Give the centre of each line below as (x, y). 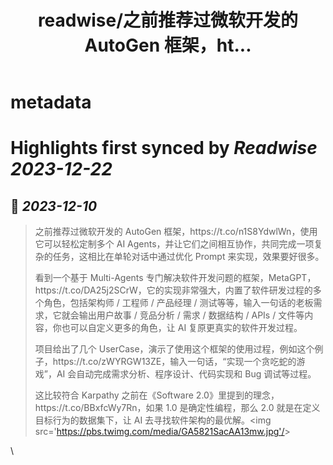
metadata (51, 102)
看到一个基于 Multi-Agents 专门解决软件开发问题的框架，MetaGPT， (175, 278)
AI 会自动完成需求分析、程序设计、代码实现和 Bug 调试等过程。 (186, 374)
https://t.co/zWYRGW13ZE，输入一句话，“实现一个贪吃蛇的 (174, 362)
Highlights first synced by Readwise (164, 148)
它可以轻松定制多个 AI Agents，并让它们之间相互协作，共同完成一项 (174, 244)
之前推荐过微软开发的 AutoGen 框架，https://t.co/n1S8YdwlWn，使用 (176, 232)
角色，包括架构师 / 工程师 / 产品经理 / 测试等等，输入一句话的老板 (178, 303)
